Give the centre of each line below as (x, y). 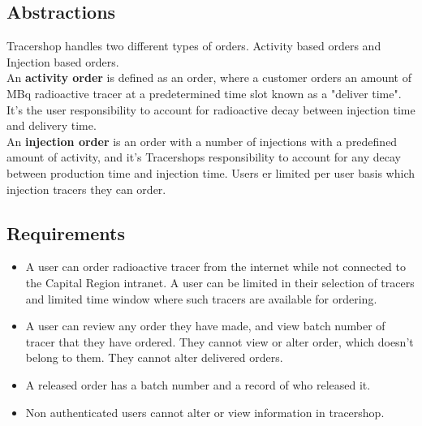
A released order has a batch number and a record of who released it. (198, 384)
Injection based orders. (63, 61)
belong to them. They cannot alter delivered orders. (154, 357)
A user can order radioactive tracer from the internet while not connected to (215, 267)
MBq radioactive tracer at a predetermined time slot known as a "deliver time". (204, 93)
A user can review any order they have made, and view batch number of (205, 326)
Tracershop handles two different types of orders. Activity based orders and (194, 46)
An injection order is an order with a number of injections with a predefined (202, 141)
